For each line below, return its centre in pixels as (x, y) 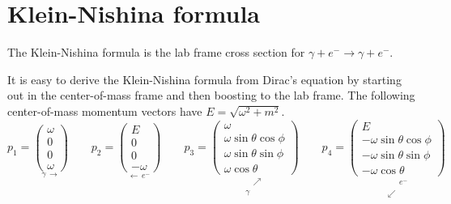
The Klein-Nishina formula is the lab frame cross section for (156, 52)
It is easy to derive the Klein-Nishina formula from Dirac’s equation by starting (204, 79)
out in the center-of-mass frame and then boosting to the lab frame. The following (211, 95)
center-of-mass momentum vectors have (105, 110)
